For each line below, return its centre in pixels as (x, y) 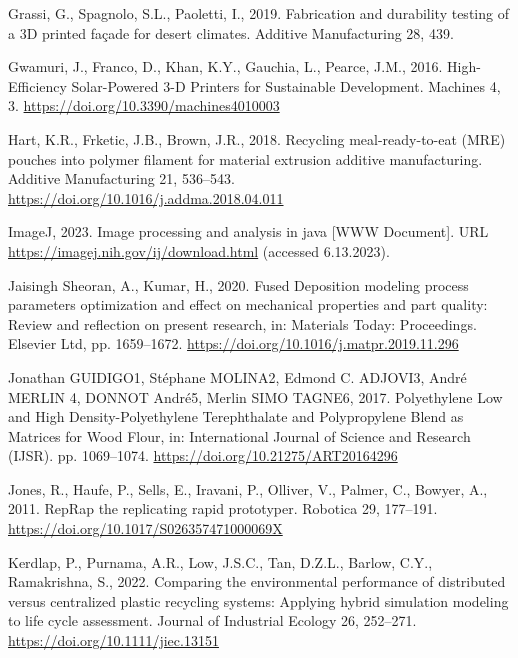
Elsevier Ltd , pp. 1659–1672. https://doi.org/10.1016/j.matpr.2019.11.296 (233, 343)
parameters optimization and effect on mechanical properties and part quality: (248, 304)
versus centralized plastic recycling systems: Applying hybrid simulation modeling (258, 600)
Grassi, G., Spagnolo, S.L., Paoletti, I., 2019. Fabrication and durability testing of (258, 13)
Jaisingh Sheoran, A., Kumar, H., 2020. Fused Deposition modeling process (238, 284)
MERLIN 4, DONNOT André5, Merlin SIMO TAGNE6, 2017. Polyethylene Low (255, 396)
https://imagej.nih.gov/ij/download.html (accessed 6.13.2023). (199, 250)
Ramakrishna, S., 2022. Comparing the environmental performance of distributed (257, 581)
